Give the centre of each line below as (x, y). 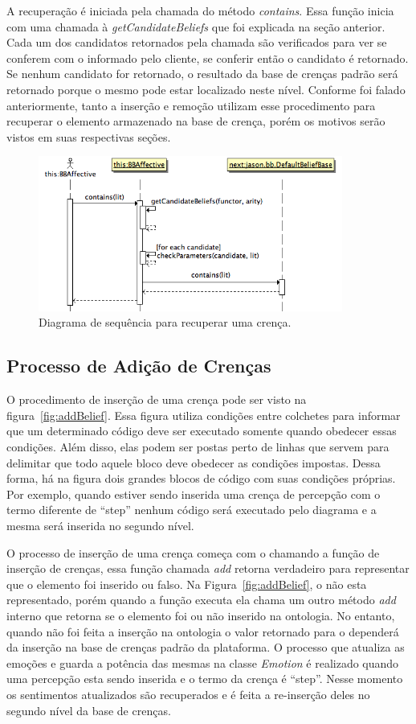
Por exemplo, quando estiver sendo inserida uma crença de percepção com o (194, 494)
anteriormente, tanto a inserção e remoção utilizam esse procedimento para (191, 105)
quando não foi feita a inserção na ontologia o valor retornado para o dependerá (203, 631)
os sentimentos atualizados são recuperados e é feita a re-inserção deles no (188, 694)
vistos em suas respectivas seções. (89, 136)
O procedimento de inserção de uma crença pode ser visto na (157, 399)
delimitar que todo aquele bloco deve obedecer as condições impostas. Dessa (194, 462)
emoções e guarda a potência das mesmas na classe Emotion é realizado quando (203, 662)
